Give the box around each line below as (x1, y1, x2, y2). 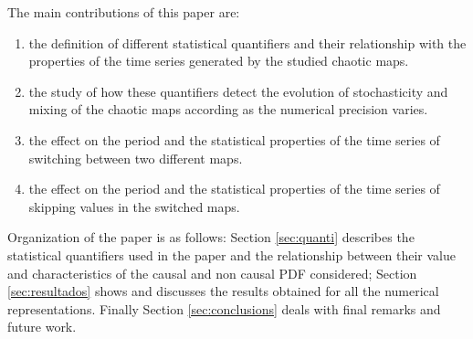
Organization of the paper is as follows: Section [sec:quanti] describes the (7, 228, 415, 247)
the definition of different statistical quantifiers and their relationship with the (28, 33, 467, 52)
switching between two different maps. (28, 148, 243, 167)
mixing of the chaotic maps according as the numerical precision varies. (28, 100, 428, 119)
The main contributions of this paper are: (7, 3, 240, 21)
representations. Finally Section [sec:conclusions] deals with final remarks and (7, 299, 441, 318)
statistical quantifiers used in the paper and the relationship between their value (7, 245, 456, 264)
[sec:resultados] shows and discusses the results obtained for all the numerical (7, 281, 439, 301)
